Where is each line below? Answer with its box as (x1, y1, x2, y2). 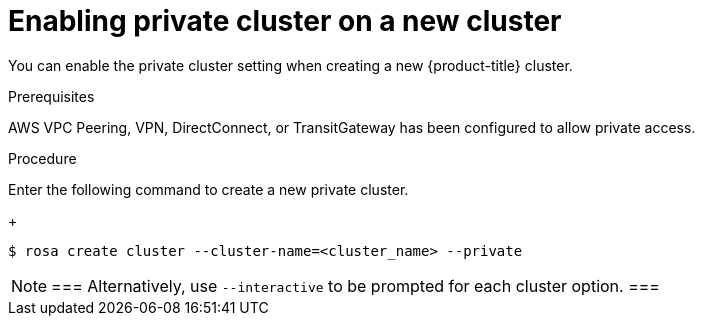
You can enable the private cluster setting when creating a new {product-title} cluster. (8, 56, 573, 74)
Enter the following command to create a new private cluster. (8, 180, 409, 198)
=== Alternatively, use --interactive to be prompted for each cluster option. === (51, 275, 660, 296)
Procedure (8, 149, 77, 167)
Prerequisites (8, 87, 95, 105)
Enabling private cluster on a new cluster (8, 4, 562, 38)
